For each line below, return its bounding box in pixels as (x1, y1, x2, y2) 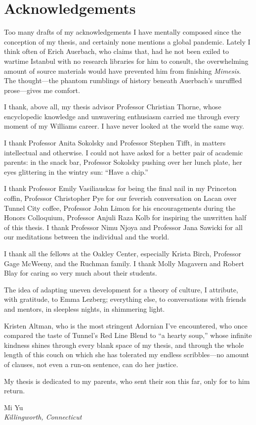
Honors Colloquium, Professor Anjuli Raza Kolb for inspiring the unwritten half (4, 212, 247, 223)
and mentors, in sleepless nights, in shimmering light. (4, 303, 165, 314)
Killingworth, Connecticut (4, 412, 82, 422)
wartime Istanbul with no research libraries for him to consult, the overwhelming (4, 55, 249, 66)
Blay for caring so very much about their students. (4, 268, 157, 278)
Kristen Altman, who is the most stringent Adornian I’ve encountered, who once (4, 320, 248, 331)
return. (4, 385, 25, 396)
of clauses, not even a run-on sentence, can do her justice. (4, 359, 178, 369)
